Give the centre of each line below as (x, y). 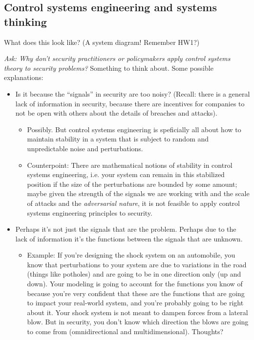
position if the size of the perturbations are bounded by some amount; (132, 184)
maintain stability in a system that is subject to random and (118, 139)
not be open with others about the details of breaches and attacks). (116, 113)
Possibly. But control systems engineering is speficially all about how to (134, 129)
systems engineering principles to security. (90, 212)
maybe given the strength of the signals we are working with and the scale (138, 193)
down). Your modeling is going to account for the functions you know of (135, 284)
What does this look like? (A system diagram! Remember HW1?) (102, 42)
